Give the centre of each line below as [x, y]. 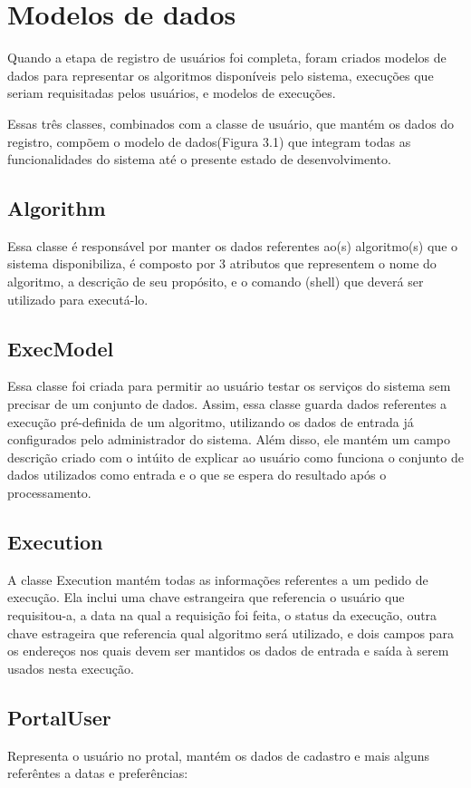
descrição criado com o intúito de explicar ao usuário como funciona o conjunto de [235, 457]
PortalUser [59, 717]
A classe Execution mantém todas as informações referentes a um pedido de [218, 579]
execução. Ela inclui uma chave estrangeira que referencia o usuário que [206, 597]
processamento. [49, 493]
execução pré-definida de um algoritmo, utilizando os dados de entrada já [211, 421]
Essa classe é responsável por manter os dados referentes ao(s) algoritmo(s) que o [233, 245]
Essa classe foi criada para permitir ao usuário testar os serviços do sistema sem [229, 386]
